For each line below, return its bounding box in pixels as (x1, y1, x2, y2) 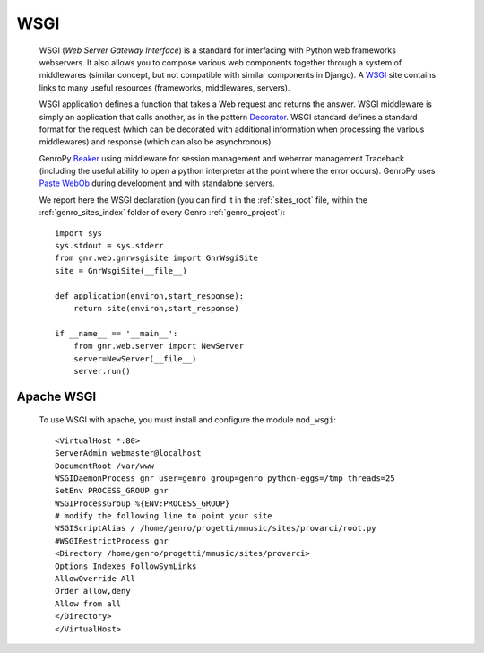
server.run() (73, 366, 131, 376)
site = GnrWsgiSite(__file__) (55, 266, 188, 275)
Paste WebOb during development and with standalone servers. (39, 178, 275, 188)
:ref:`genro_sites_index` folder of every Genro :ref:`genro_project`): (39, 207, 286, 218)
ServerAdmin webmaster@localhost (55, 448, 202, 458)
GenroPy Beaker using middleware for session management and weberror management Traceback (39, 152, 405, 163)
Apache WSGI (16, 388, 97, 404)
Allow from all (55, 598, 122, 609)
